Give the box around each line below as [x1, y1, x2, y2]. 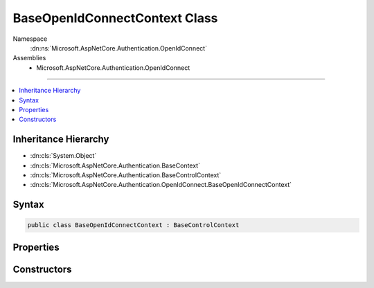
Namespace [12, 35, 48, 43]
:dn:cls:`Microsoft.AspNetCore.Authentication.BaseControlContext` [30, 170, 222, 179]
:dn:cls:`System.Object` [30, 152, 97, 160]
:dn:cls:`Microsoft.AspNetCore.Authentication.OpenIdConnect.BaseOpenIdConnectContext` [30, 181, 292, 189]
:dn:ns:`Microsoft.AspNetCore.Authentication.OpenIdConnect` [30, 44, 208, 52]
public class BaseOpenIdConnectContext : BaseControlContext [27, 222, 240, 229]
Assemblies [12, 54, 46, 62]
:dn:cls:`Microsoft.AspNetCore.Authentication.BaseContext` [30, 161, 201, 170]
